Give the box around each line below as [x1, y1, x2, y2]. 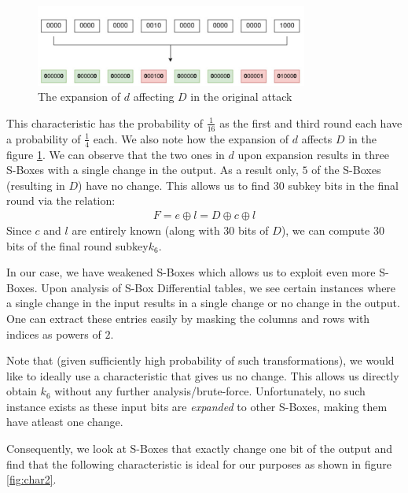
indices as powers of [6, 325, 101, 342]
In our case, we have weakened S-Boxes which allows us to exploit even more [6, 264, 376, 280]
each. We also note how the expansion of [93, 130, 289, 146]
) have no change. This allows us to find [78, 176, 270, 193]
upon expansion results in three [237, 146, 389, 162]
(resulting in [6, 176, 65, 193]
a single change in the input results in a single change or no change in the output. [6, 295, 400, 311]
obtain [6, 383, 37, 399]
